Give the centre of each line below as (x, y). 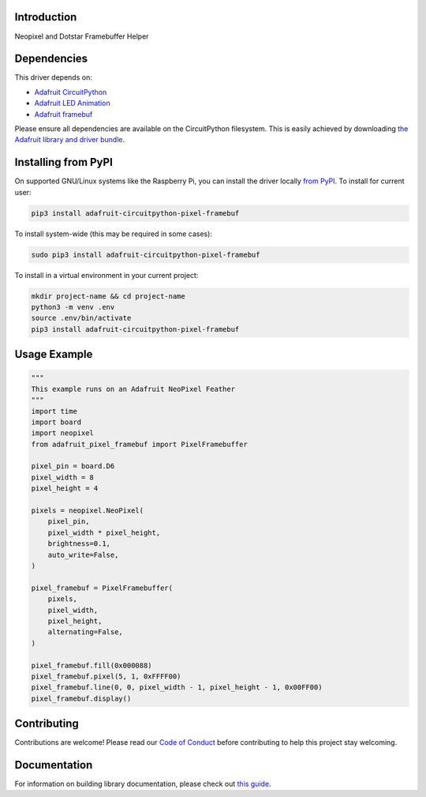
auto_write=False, (83, 555)
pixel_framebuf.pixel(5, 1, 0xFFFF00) (106, 676)
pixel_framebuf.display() (81, 698)
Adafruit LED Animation (72, 103)
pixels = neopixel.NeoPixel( (88, 511)
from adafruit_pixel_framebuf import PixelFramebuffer (139, 444)
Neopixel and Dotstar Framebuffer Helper (82, 36)
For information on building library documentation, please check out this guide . (143, 784)
